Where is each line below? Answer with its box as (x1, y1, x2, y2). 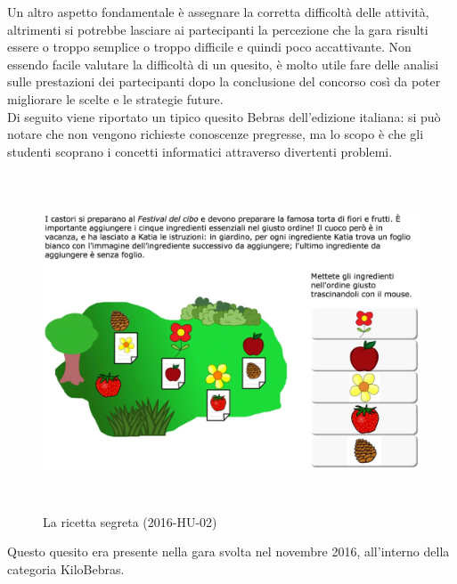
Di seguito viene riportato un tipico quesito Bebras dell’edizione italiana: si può (7, 107, 441, 126)
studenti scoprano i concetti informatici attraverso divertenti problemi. (7, 142, 393, 160)
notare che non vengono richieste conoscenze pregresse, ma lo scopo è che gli (7, 125, 424, 143)
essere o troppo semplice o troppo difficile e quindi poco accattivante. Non (7, 37, 412, 56)
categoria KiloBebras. (7, 560, 125, 579)
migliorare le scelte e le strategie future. (7, 89, 224, 108)
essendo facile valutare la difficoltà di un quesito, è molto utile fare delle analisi (7, 54, 439, 73)
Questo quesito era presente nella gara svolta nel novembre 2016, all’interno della (7, 542, 450, 561)
